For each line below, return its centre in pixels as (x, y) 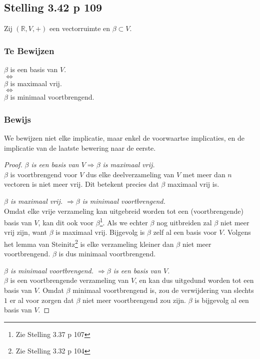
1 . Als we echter (124, 222)
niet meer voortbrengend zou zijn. (134, 300)
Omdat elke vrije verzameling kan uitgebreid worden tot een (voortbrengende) (124, 211)
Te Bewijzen (29, 50)
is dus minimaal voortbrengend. (107, 254)
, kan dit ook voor (66, 222)
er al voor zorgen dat (42, 300)
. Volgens (237, 232)
